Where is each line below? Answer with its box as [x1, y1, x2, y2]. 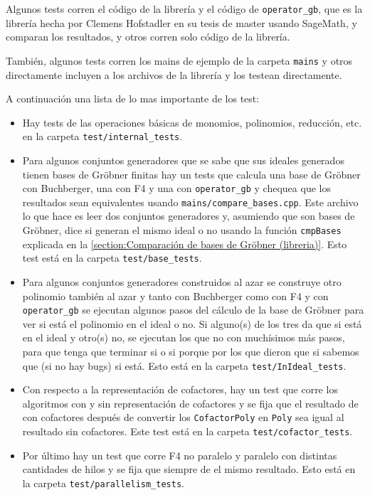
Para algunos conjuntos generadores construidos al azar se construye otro [22, 274, 342, 289]
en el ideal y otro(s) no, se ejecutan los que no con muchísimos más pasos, [22, 330, 345, 345]
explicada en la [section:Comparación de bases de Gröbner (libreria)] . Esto [22, 236, 347, 251]
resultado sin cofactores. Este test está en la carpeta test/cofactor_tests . [22, 424, 353, 439]
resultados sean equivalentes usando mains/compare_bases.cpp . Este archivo [22, 194, 359, 209]
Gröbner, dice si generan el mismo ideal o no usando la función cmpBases [22, 223, 342, 238]
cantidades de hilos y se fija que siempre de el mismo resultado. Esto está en [22, 462, 356, 477]
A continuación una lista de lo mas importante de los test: [6, 91, 260, 106]
